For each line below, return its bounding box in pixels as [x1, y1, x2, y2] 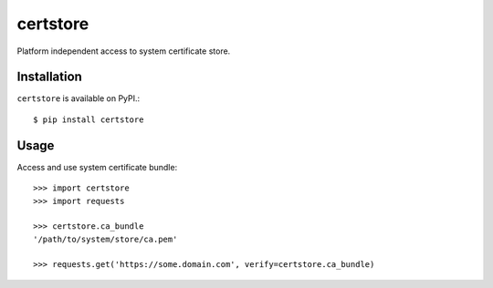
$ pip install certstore [33, 114, 144, 125]
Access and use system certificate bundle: [16, 161, 178, 172]
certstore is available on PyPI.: [16, 93, 141, 104]
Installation [16, 69, 82, 85]
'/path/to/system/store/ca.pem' [33, 233, 178, 244]
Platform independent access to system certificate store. [16, 46, 231, 57]
